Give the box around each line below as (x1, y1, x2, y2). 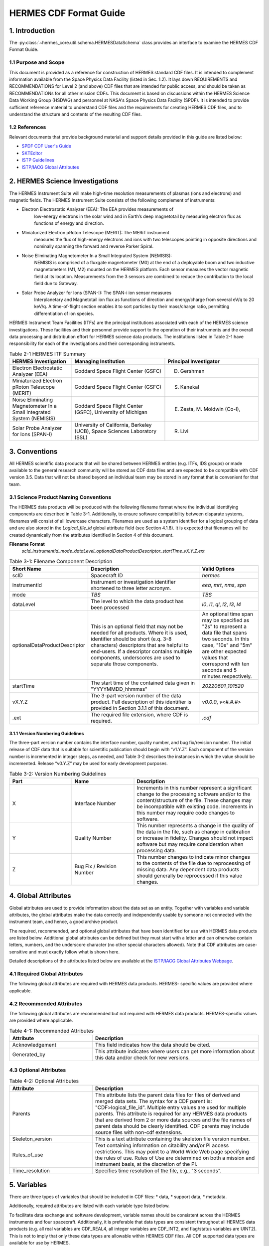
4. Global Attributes (9, 892, 72, 900)
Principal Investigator (167, 358, 220, 365)
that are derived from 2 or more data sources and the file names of (95, 1116, 252, 1123)
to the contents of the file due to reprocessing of (136, 860, 251, 867)
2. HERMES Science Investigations (9, 177, 119, 185)
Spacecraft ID (90, 572, 123, 579)
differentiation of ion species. (34, 311, 95, 316)
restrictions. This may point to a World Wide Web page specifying (95, 1148, 249, 1155)
